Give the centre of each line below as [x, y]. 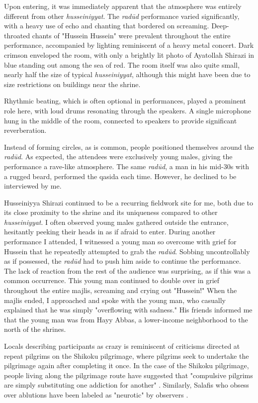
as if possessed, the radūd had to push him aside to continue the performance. [123, 261]
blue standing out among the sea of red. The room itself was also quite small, [122, 64]
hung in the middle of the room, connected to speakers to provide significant [121, 120]
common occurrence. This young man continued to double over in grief [112, 280]
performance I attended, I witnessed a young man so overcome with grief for [120, 242]
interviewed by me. [33, 186]
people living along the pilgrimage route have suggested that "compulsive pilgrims [129, 375]
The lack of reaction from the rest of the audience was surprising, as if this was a [128, 270]
